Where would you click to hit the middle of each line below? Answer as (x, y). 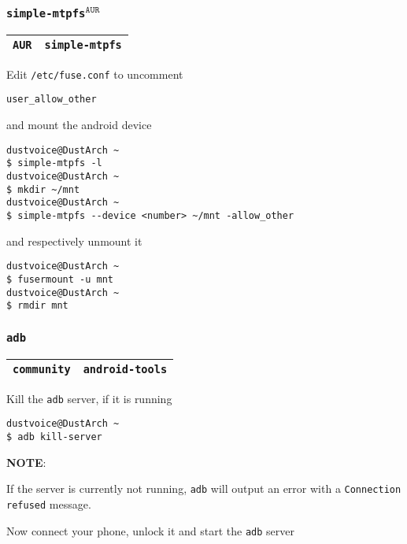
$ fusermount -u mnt (60, 279)
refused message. (49, 503)
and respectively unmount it (74, 241)
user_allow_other (52, 100)
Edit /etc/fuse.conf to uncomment (95, 74)
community (42, 369)
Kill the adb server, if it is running (89, 398)
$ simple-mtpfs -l (54, 163)
